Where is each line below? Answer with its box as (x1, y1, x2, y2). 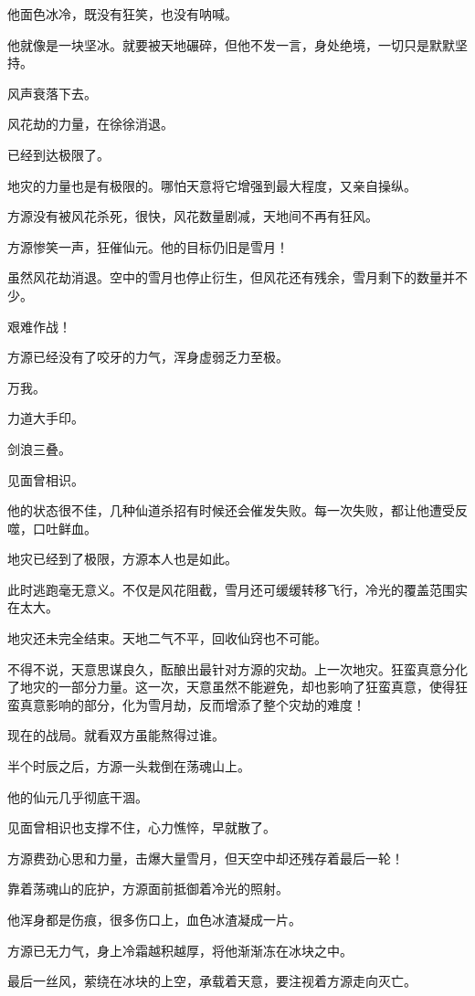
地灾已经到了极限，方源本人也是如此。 (7, 549, 237, 568)
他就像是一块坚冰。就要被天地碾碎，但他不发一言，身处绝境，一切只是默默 (7, 35, 455, 54)
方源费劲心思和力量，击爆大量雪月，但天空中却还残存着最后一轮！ (7, 848, 404, 867)
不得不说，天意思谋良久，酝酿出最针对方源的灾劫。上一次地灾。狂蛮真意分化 (7, 659, 468, 678)
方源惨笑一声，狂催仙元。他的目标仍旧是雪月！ (7, 237, 289, 256)
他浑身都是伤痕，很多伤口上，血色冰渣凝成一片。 (7, 910, 301, 928)
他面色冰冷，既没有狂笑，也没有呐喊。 (7, 5, 237, 23)
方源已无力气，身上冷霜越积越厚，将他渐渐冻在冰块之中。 (7, 940, 353, 959)
